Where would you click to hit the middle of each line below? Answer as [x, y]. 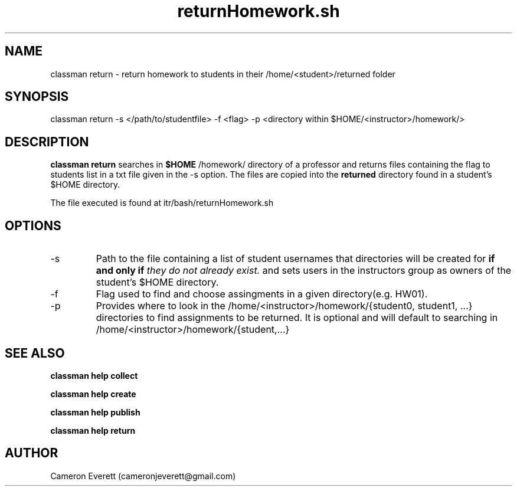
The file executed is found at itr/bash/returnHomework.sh [162, 203]
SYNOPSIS [37, 97]
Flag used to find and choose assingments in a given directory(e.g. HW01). [262, 294]
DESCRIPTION [47, 142]
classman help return [93, 430]
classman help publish [95, 412]
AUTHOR [32, 453]
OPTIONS [33, 225]
